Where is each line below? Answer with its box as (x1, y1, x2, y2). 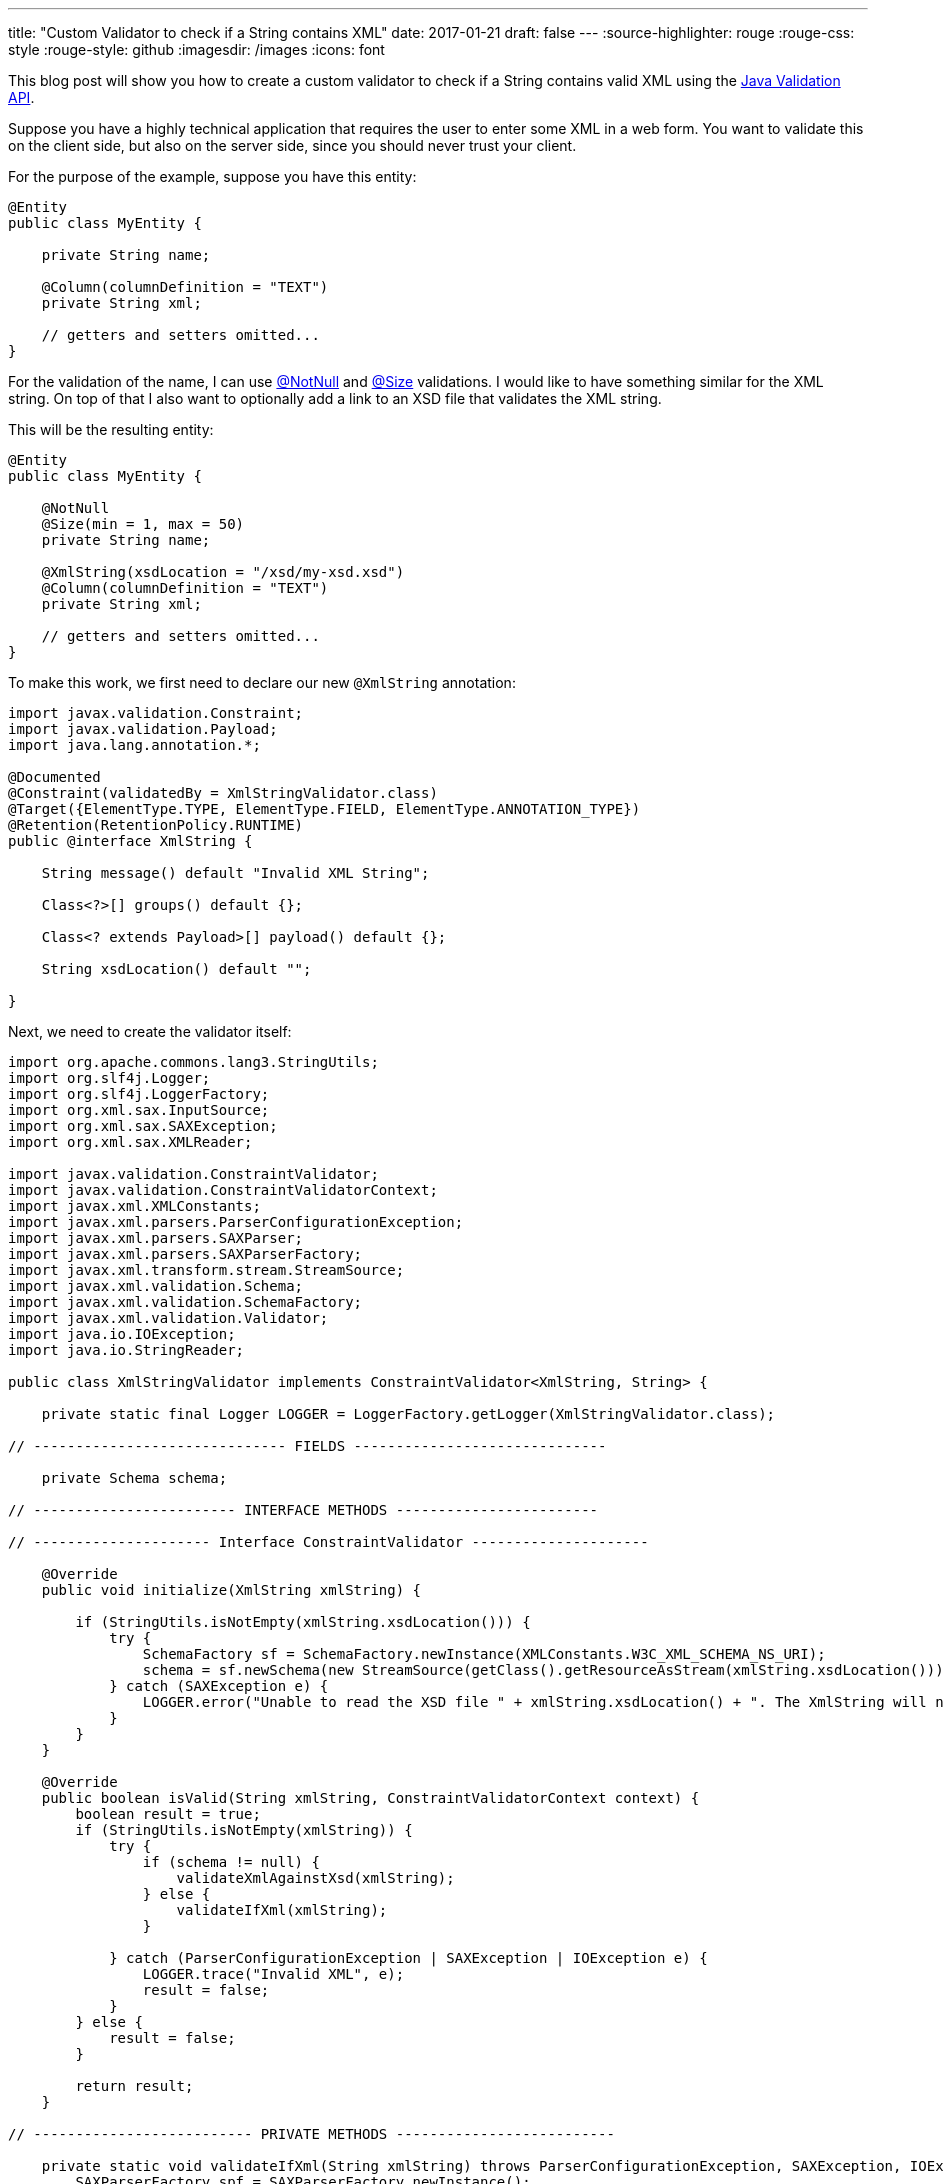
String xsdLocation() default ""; (41, 961, 312, 977)
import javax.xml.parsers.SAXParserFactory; (8, 1246, 363, 1262)
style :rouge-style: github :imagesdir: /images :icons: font (8, 41, 385, 58)
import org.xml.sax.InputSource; (8, 1102, 270, 1118)
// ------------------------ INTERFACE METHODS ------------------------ (8, 1502, 599, 1518)
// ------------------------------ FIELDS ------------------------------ (8, 1438, 607, 1454)
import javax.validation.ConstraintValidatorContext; (8, 1182, 438, 1198)
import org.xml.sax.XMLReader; (8, 1134, 253, 1150)
